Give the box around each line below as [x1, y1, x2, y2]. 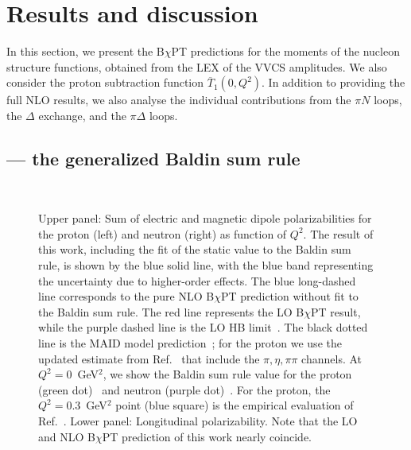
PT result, [311, 303, 361, 320]
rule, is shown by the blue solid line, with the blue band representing [38, 257, 374, 273]
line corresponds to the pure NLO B [38, 288, 215, 305]
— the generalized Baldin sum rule [6, 145, 300, 170]
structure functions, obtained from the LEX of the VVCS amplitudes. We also [6, 58, 387, 75]
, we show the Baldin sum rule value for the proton [103, 366, 352, 382]
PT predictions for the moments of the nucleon [171, 43, 400, 60]
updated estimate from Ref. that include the [38, 350, 260, 367]
